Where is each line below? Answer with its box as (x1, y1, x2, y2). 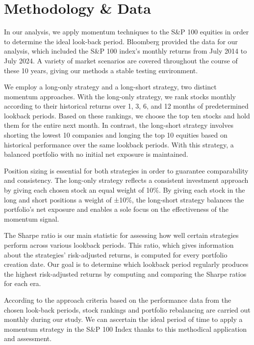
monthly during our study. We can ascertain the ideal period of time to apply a (4, 314, 243, 324)
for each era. (4, 278, 41, 288)
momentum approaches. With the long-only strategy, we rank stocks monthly (4, 91, 236, 101)
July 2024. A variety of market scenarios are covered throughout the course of (4, 55, 238, 65)
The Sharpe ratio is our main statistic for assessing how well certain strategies (4, 230, 239, 240)
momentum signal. (4, 213, 59, 224)
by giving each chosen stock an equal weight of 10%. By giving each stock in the (4, 185, 245, 195)
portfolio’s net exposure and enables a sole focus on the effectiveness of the (4, 204, 229, 214)
